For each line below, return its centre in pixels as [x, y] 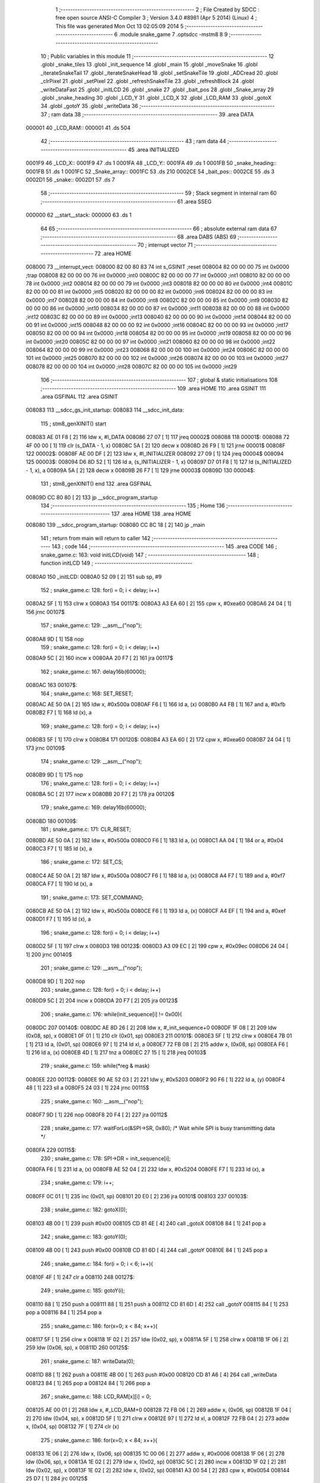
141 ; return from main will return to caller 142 [96, 538]
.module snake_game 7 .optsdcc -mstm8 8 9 [173, 34]
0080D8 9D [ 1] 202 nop [55, 981]
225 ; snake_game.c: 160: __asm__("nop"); [92, 1101]
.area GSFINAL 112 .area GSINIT [79, 397]
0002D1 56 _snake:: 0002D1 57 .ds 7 [70, 180]
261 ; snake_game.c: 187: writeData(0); [88, 1361]
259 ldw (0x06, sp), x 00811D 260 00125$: [78, 1348]
